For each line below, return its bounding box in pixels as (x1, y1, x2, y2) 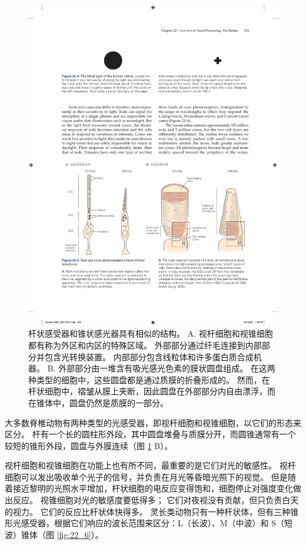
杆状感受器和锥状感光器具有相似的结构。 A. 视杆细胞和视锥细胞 (28, 327, 273, 340)
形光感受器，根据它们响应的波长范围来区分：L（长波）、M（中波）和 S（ (5, 517, 285, 529)
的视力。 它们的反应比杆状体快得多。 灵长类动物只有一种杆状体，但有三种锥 (5, 505, 299, 517)
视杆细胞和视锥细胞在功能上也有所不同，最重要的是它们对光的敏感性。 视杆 (5, 459, 296, 471)
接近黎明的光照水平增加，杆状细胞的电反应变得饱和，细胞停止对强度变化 (12, 482, 293, 494)
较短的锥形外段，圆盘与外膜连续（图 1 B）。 (5, 439, 173, 451)
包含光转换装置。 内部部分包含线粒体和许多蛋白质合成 (44, 350, 254, 363)
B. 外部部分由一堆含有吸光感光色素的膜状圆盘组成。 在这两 (47, 362, 275, 374)
